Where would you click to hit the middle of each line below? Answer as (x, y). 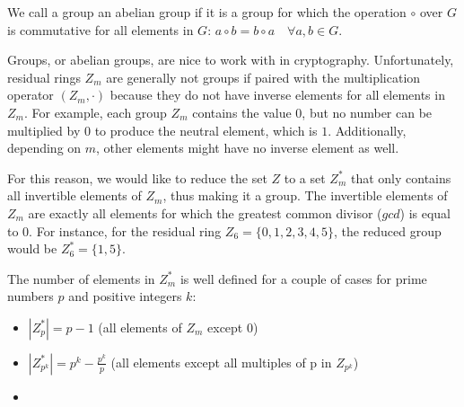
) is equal (425, 212)
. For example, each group (95, 112)
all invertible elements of (74, 195)
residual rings (44, 77)
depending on (44, 148)
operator (31, 95)
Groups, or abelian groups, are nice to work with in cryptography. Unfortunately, (231, 60)
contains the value (242, 112)
